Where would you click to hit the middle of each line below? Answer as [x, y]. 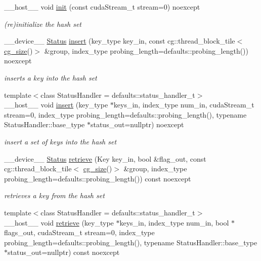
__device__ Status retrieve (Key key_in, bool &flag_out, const [105, 158]
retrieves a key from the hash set [54, 195]
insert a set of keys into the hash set [60, 141]
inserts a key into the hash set [51, 77]
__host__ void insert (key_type [56, 105]
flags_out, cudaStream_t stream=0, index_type [79, 232]
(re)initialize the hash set [43, 24]
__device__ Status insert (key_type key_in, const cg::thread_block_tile [120, 41]
